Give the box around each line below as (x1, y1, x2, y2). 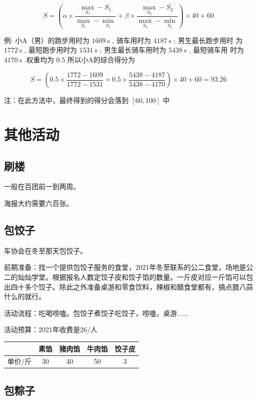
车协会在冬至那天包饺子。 (4, 245, 87, 255)
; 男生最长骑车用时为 (99, 45, 167, 55)
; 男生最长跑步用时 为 (173, 35, 243, 45)
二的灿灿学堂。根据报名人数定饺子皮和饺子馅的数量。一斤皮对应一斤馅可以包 (4, 272, 253, 282)
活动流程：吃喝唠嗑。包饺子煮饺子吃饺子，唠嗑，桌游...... (4, 307, 189, 318)
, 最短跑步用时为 (24, 45, 77, 55)
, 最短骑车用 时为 (189, 45, 244, 55)
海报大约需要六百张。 (4, 198, 73, 208)
